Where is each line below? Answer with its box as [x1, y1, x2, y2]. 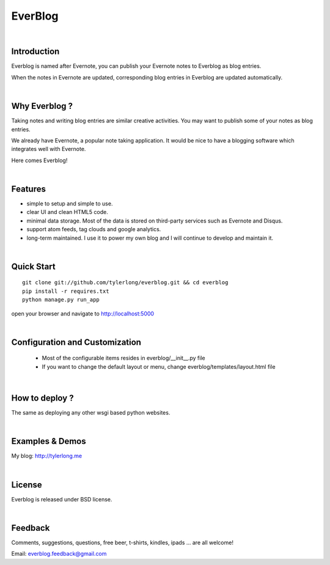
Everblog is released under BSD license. [11, 495, 112, 503]
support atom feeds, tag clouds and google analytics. [26, 226, 161, 233]
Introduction [11, 46, 60, 57]
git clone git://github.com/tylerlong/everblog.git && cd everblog [22, 279, 229, 286]
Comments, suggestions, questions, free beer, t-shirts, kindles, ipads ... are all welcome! [11, 539, 233, 546]
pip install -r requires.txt [22, 287, 109, 295]
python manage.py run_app [22, 297, 100, 303]
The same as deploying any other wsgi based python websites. [11, 409, 170, 416]
